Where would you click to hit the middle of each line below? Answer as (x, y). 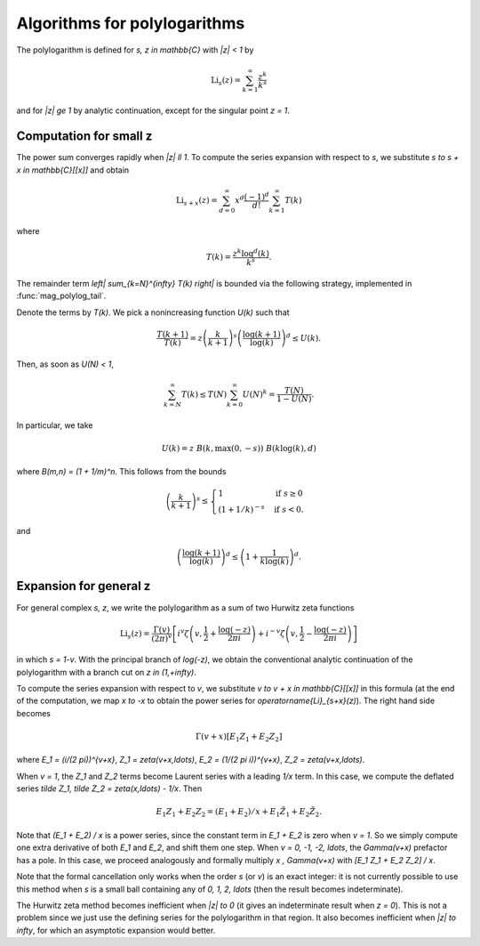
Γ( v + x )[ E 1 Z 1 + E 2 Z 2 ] (239, 737)
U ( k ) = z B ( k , (187, 448)
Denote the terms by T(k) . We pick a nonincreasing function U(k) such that (153, 312)
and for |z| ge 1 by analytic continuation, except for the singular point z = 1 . (153, 110)
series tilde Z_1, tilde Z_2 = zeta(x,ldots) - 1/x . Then (109, 788)
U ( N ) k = (259, 394)
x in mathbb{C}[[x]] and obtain (73, 170)
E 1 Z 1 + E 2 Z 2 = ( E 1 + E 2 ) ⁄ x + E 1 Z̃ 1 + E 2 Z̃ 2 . (239, 813)
